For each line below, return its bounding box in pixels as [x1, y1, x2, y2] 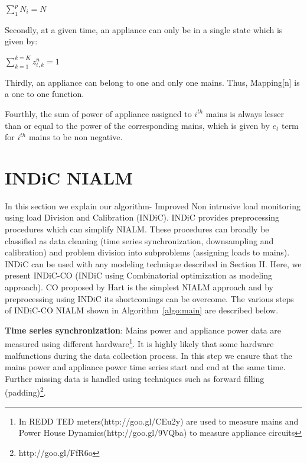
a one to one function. [5, 88, 84, 100]
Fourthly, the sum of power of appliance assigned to [5, 107, 192, 119]
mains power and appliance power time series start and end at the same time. [5, 361, 286, 373]
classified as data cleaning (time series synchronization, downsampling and [5, 234, 274, 247]
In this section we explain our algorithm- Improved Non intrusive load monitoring [5, 199, 301, 212]
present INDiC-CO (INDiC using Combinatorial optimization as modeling [5, 269, 272, 281]
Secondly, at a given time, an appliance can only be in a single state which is [5, 23, 283, 35]
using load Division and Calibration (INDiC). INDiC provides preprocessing [5, 211, 280, 224]
